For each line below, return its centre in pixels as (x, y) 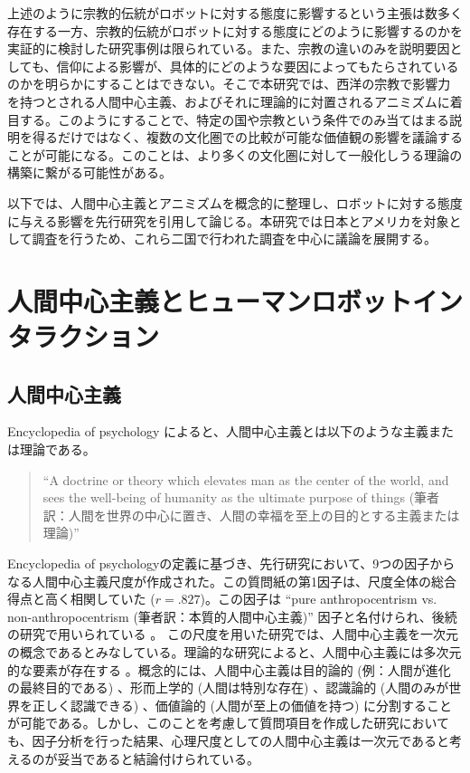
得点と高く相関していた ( (81, 599)
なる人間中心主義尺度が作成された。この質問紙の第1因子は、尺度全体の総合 (232, 581)
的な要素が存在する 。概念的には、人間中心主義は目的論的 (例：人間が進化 (229, 669)
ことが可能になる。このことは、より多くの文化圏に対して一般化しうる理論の (235, 154)
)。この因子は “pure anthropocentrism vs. (319, 599)
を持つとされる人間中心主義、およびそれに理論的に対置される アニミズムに (229, 101)
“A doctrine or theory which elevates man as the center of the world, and (246, 479)
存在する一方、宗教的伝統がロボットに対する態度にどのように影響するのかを (235, 30)
